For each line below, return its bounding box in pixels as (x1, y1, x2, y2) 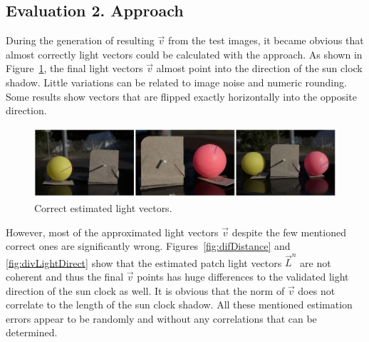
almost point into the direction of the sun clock (156, 61, 363, 76)
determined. (6, 325, 58, 340)
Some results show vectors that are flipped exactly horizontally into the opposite (6, 89, 357, 104)
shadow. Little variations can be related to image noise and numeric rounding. (6, 74, 347, 89)
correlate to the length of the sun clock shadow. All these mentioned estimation (6, 297, 353, 312)
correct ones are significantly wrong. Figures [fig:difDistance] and (6, 238, 291, 253)
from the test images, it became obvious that (167, 33, 364, 48)
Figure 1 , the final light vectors (6, 61, 143, 76)
